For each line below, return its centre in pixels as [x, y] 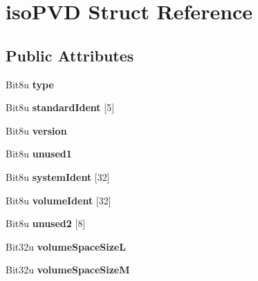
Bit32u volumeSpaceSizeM [68, 270]
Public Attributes [70, 55]
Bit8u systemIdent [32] [58, 176]
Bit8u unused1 [39, 154]
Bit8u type [30, 84]
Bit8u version [36, 130]
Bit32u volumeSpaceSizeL [66, 246]
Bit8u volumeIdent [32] [58, 200]
